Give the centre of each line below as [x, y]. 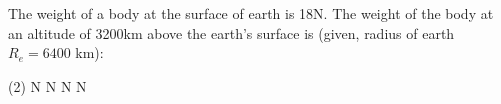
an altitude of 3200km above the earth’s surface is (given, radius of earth [231, 32]
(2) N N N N [47, 85]
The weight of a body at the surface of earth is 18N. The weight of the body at [251, 13]
